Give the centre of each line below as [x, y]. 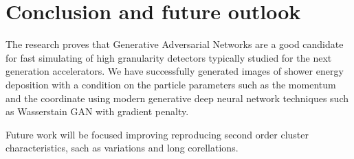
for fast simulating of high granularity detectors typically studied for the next [169, 57]
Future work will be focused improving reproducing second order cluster [157, 134]
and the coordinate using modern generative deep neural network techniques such [177, 98]
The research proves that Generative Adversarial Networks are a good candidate [175, 44]
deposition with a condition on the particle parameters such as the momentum [171, 84]
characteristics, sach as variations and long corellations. [122, 148]
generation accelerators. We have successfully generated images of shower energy [175, 71]
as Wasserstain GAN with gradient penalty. [97, 111]
